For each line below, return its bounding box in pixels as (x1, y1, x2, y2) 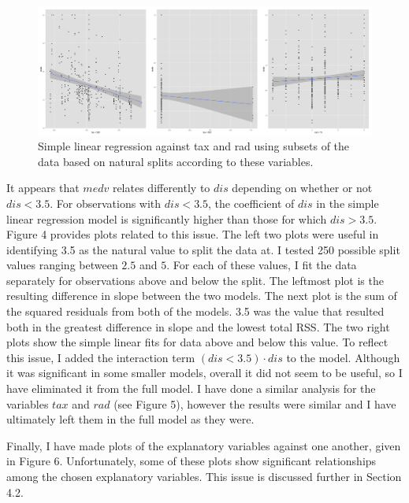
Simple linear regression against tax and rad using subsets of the (38, 138, 350, 154)
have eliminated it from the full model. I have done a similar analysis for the (6, 380, 376, 397)
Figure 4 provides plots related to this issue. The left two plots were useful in (6, 226, 379, 242)
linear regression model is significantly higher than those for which (6, 210, 327, 227)
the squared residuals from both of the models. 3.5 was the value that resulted (6, 303, 385, 320)
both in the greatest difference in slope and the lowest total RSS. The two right (6, 318, 390, 335)
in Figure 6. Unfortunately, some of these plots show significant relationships (6, 453, 377, 469)
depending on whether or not (232, 179, 373, 196)
